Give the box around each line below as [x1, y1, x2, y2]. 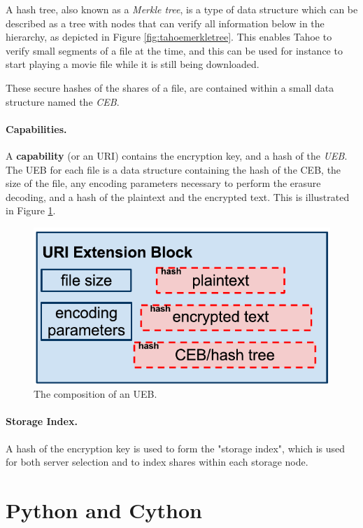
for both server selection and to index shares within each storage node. [6, 454, 308, 469]
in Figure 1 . [6, 203, 56, 218]
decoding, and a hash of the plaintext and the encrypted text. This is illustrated [6, 189, 350, 204]
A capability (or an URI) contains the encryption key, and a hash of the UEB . [6, 148, 348, 162]
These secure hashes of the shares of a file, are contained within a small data [6, 80, 334, 95]
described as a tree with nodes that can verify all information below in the [6, 15, 325, 30]
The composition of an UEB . [34, 387, 157, 401]
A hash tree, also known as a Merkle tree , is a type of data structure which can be [6, 2, 358, 16]
